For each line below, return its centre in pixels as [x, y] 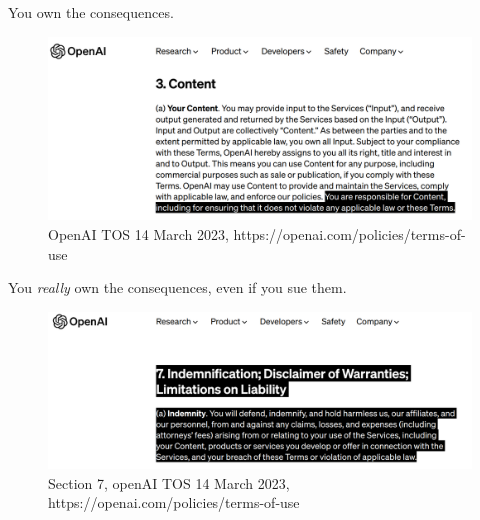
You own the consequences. [91, 12]
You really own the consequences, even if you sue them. [177, 287]
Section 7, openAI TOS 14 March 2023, [169, 482]
